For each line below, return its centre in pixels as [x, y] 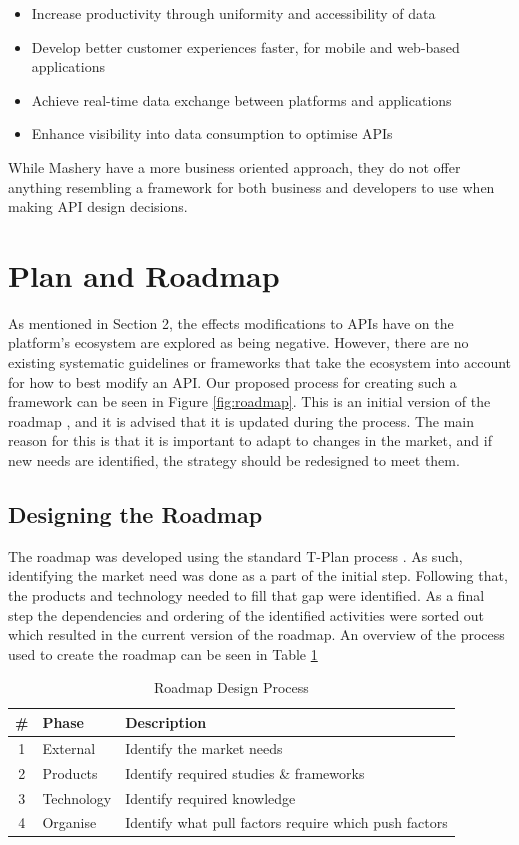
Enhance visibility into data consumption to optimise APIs [212, 133]
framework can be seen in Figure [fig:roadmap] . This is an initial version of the [249, 401]
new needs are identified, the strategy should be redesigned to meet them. [234, 460]
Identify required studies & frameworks [245, 772]
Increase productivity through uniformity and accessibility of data [233, 13]
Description [166, 721]
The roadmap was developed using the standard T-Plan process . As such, [235, 555]
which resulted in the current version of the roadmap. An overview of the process [256, 634]
